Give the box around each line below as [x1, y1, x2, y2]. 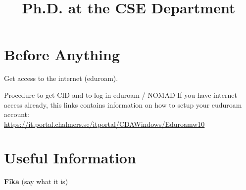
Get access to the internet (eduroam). [4, 73, 118, 83]
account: [4, 109, 29, 119]
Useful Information [4, 148, 136, 168]
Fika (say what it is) [4, 176, 68, 187]
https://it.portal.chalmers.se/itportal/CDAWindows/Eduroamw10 [4, 118, 205, 129]
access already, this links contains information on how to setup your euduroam [4, 99, 242, 110]
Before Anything [4, 44, 120, 65]
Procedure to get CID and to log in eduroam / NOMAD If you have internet [4, 89, 237, 100]
